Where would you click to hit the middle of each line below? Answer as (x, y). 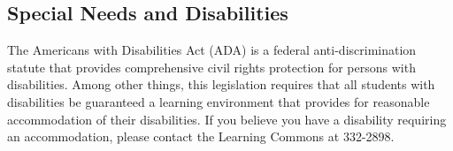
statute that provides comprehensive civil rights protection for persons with (211, 67)
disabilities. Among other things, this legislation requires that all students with (221, 84)
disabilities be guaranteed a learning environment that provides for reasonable (219, 101)
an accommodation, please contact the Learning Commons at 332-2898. (201, 136)
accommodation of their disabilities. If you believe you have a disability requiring (227, 119)
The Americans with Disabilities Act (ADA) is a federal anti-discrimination (212, 50)
